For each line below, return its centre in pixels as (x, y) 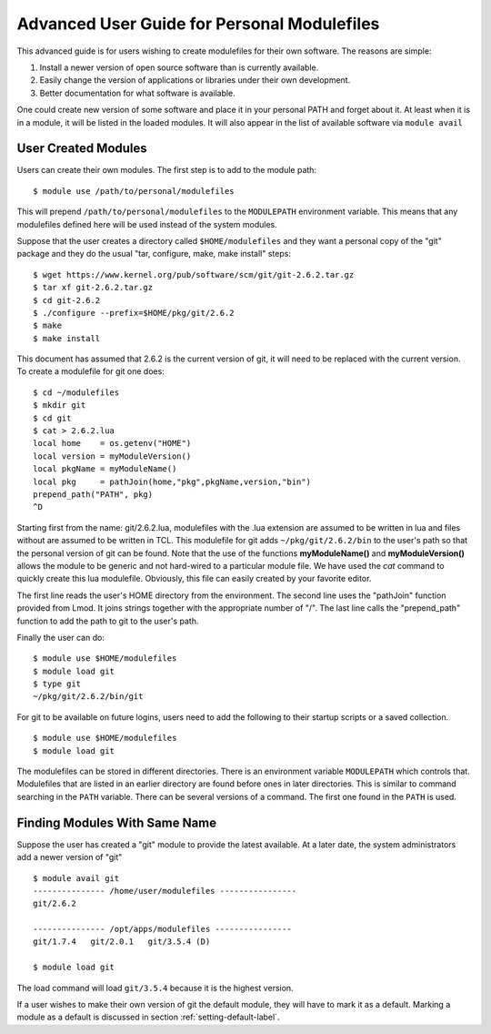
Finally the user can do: (60, 637)
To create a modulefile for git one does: (91, 371)
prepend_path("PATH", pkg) (93, 495)
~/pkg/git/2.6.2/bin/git (88, 697)
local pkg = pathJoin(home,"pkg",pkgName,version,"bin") (172, 482)
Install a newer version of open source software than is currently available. (179, 67)
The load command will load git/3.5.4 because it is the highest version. (155, 988)
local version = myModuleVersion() (112, 456)
